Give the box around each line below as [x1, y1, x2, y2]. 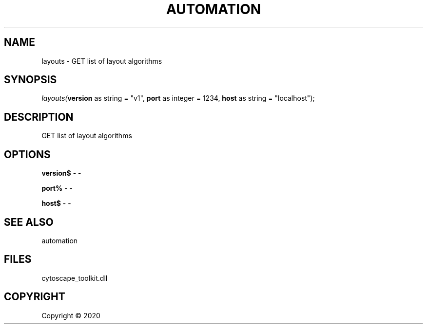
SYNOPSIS [4, 73, 57, 86]
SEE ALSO [4, 216, 54, 228]
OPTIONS [4, 148, 51, 161]
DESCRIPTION [4, 110, 74, 123]
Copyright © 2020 [41, 311, 100, 320]
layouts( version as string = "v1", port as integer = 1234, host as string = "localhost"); [41, 94, 315, 103]
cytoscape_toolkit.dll [41, 273, 108, 282]
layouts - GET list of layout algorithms [41, 56, 162, 65]
